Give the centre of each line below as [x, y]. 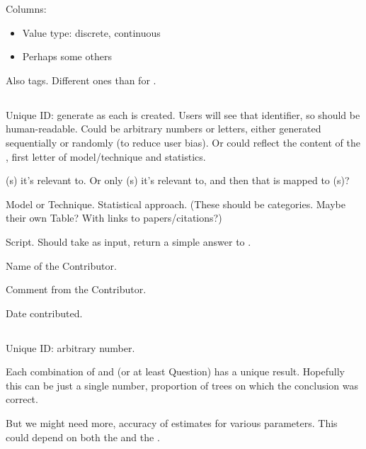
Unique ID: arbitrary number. [70, 347]
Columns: [26, 8]
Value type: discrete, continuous [91, 32]
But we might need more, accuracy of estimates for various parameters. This [172, 423]
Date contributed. [44, 313]
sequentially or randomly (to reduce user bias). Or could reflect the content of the [183, 142]
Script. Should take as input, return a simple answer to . [128, 241]
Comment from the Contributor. [76, 289]
